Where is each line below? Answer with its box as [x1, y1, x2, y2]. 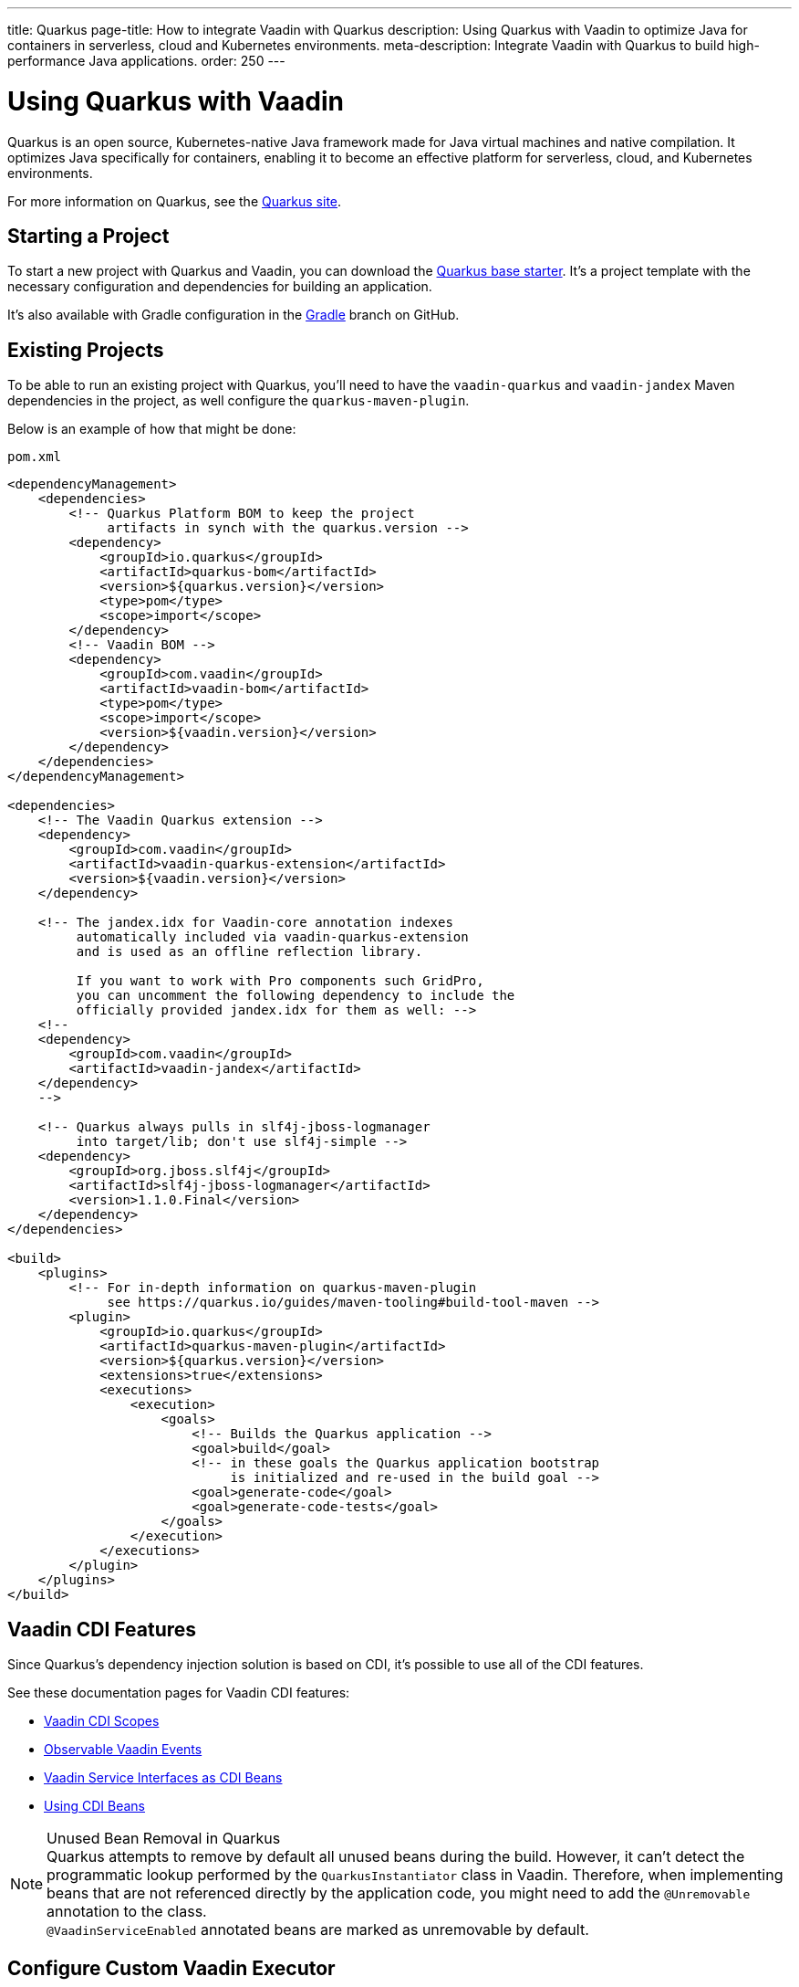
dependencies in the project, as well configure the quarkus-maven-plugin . [7, 393, 470, 409]
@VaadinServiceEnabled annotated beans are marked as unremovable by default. [47, 1920, 589, 1940]
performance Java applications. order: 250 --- [7, 53, 285, 68]
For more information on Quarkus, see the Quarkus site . [7, 193, 342, 209]
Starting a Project [7, 224, 170, 247]
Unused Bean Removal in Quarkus [47, 1829, 281, 1848]
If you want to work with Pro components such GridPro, [76, 973, 484, 989]
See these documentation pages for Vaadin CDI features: [7, 1685, 350, 1701]
